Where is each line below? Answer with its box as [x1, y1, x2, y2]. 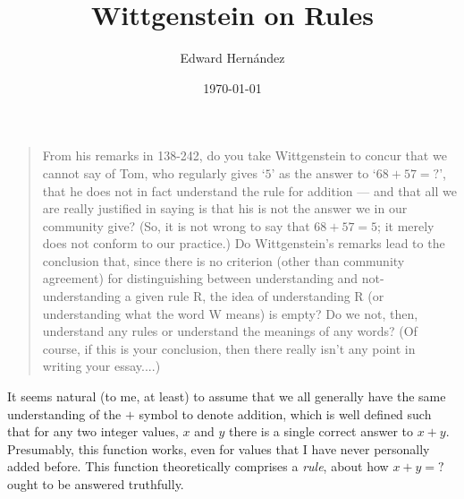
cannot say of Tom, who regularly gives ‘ [42, 163, 266, 182]
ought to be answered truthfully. [7, 475, 184, 493]
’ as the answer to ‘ [271, 163, 376, 182]
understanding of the [7, 404, 122, 423]
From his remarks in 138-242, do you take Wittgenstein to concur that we [42, 146, 447, 165]
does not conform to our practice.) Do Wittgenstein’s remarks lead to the [42, 234, 445, 253]
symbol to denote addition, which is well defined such [139, 404, 432, 423]
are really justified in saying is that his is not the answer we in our [42, 199, 408, 218]
